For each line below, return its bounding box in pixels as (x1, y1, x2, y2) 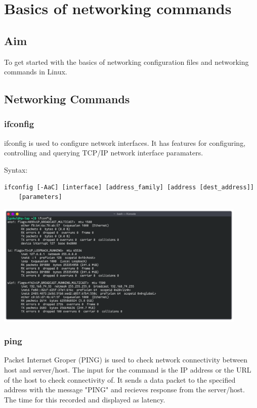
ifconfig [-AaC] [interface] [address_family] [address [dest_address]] (4, 183, 254, 191)
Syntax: (4, 164, 28, 175)
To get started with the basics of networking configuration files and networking (4, 56, 249, 67)
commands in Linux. (4, 66, 67, 77)
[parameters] (18, 193, 62, 201)
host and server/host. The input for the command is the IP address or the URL (4, 364, 251, 375)
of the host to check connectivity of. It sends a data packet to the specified (4, 374, 236, 385)
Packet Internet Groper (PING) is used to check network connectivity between (4, 354, 248, 365)
